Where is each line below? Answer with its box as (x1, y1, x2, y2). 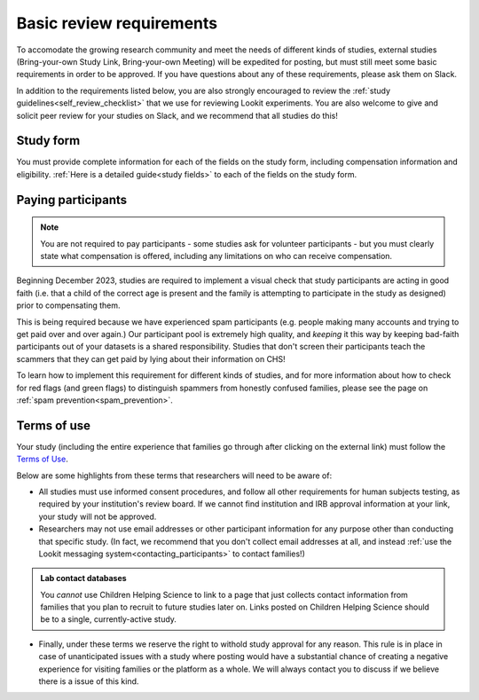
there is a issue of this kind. (38, 676, 139, 687)
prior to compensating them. (16, 300, 121, 311)
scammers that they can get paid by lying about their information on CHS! (16, 353, 286, 364)
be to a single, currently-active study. (40, 614, 177, 625)
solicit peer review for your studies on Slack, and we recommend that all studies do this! (16, 110, 339, 121)
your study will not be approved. (38, 511, 157, 522)
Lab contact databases (40, 573, 128, 584)
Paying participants (16, 192, 128, 208)
